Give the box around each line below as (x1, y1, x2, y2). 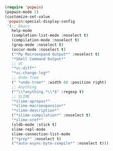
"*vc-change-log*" (11, 71, 50, 76)
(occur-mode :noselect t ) (11, 47, 66, 52)
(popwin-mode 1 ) (5, 9, 39, 15)
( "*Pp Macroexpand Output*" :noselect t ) (11, 52, 100, 57)
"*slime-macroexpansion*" (11, 104, 66, 109)
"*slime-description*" (11, 108, 59, 113)
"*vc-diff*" (11, 66, 37, 71)
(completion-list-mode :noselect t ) (11, 33, 89, 38)
